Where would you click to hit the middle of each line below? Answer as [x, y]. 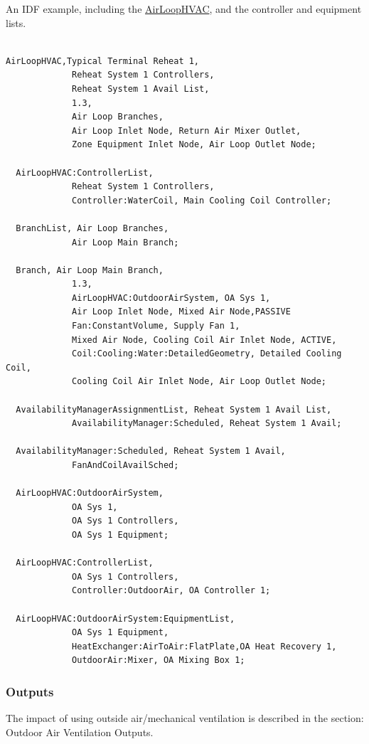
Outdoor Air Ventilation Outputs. [80, 732]
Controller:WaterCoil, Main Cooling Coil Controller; [202, 200]
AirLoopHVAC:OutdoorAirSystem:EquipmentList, [125, 618]
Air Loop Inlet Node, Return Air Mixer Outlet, [187, 131]
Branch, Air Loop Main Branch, [90, 270]
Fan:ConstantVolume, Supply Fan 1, [156, 326]
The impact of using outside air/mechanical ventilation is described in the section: [185, 718]
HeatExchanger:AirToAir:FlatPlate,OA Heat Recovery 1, [204, 646]
